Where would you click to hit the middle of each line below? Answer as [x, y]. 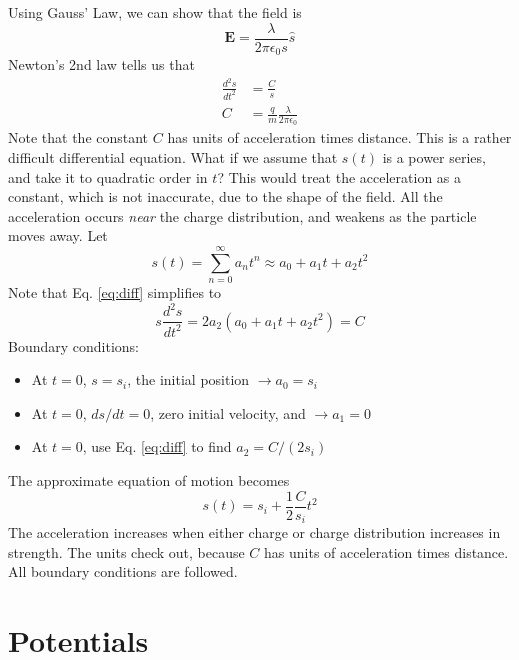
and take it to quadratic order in [108, 176]
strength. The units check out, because [126, 551]
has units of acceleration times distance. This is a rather [339, 137]
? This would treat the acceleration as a [339, 176]
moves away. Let [58, 235]
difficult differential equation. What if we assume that [173, 157]
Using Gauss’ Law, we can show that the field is [155, 12]
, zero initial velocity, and [228, 412]
